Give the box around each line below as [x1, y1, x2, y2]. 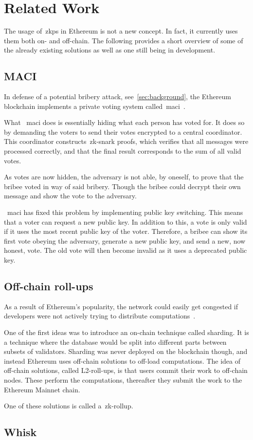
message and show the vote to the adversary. [4, 191, 137, 201]
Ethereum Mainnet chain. [4, 384, 80, 394]
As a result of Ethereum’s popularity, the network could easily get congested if [4, 301, 238, 311]
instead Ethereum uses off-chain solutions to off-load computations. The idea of [4, 355, 241, 366]
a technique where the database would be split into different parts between [4, 336, 227, 347]
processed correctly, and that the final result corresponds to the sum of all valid [4, 146, 241, 156]
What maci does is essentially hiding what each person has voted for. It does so [4, 117, 245, 127]
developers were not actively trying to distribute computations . [4, 311, 196, 321]
